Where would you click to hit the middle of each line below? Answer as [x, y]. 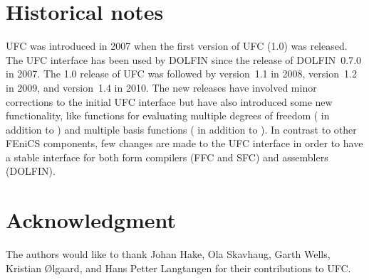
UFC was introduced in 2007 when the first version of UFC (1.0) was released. [177, 46]
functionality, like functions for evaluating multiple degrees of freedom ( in [168, 115]
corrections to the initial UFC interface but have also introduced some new [169, 101]
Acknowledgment [91, 220]
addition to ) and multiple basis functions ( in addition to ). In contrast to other [181, 129]
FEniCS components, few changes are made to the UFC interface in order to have [184, 143]
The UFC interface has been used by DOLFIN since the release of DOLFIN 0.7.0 [184, 59]
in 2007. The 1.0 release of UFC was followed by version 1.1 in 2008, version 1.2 [181, 74]
